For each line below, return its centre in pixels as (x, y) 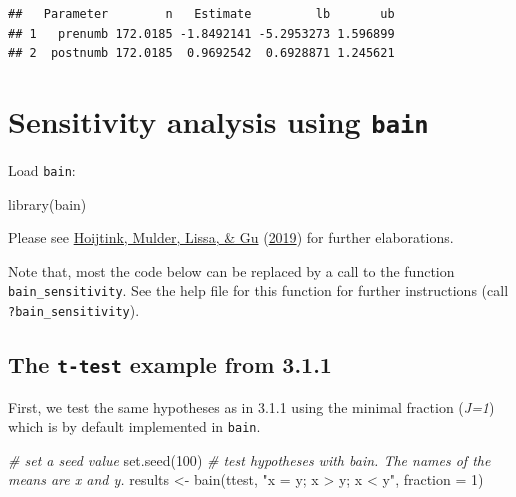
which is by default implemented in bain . (134, 426)
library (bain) (47, 203)
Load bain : (42, 170)
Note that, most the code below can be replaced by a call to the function (231, 270)
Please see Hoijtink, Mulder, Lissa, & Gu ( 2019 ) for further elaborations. (231, 237)
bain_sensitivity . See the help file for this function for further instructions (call (258, 290)
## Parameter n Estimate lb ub (201, 14)
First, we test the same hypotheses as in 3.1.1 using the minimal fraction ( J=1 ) (251, 406)
